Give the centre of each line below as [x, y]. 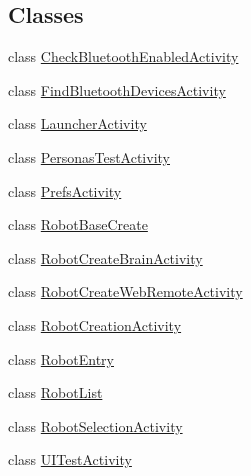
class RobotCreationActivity [95, 324]
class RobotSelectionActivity [95, 425]
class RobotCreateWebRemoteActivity [125, 291]
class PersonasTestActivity [89, 156]
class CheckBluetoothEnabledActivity [123, 56]
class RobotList [55, 392]
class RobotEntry [61, 358]
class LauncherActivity [77, 123]
